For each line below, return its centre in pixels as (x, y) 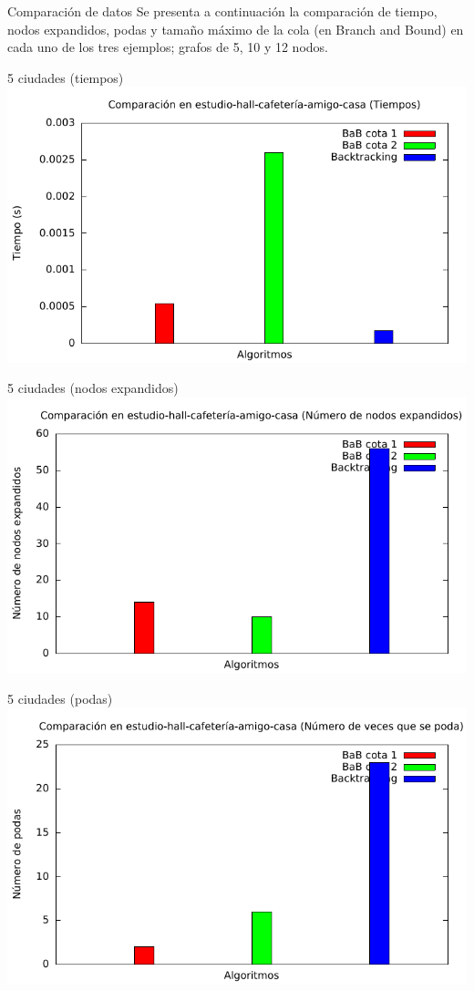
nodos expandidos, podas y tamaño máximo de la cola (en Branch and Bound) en (236, 29)
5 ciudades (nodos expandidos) (93, 388)
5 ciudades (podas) (60, 698)
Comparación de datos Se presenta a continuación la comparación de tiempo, (222, 11)
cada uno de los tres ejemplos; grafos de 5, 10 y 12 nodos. (168, 47)
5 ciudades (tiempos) (66, 77)
